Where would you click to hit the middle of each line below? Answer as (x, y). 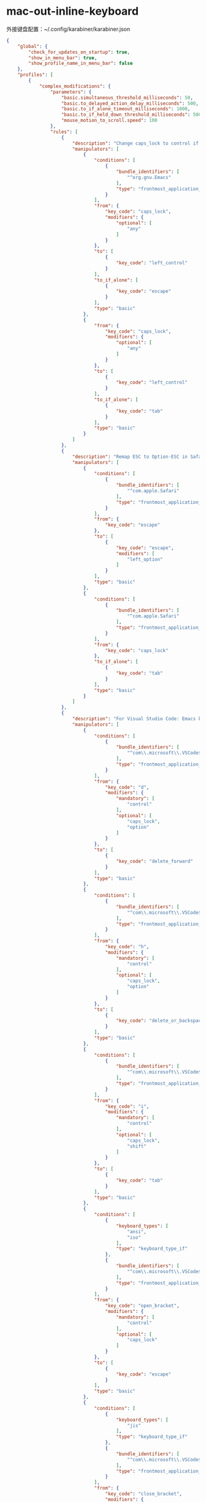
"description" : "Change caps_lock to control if (135, 143)
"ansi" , (137, 1231)
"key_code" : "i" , (127, 1106)
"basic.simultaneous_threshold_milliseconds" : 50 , (127, 97)
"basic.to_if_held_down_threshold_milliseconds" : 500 (131, 115)
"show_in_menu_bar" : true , (63, 58)
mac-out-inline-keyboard (73, 11)
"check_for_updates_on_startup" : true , (79, 52)
